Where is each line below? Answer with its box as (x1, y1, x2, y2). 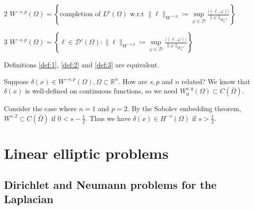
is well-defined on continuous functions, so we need (25, 86, 178, 96)
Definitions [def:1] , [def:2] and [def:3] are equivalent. (4, 60, 159, 69)
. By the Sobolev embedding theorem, (127, 103, 241, 114)
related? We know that (181, 76, 251, 86)
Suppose (4, 76, 29, 86)
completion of (59, 11, 101, 18)
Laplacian (4, 191, 54, 206)
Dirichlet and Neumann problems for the (4, 177, 217, 192)
